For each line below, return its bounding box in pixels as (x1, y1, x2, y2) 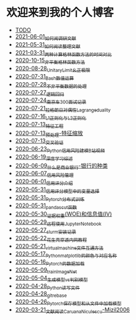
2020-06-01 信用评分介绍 (15, 178, 74, 187)
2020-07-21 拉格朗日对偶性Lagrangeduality (15, 105, 111, 113)
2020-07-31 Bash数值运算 (15, 72, 74, 82)
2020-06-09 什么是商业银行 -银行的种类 (15, 162, 108, 170)
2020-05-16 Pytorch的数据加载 (15, 258, 85, 267)
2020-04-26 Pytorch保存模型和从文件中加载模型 (15, 298, 122, 307)
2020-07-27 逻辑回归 (15, 88, 64, 97)
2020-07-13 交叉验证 (15, 137, 64, 146)
